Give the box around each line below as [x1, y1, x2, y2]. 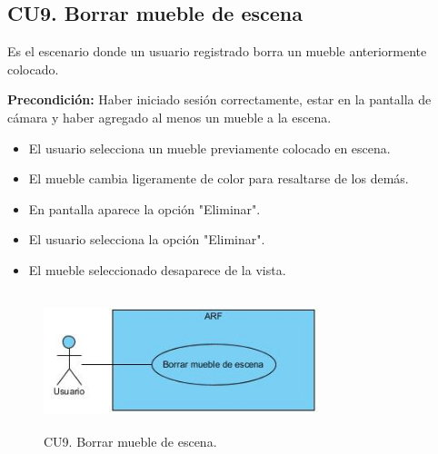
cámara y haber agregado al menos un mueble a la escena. [7, 107, 332, 126]
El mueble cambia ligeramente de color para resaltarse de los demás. [28, 169, 409, 188]
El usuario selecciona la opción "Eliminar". [28, 230, 265, 249]
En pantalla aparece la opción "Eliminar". [28, 199, 261, 218]
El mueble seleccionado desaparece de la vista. [28, 260, 286, 279]
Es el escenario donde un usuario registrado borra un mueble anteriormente [7, 42, 427, 61]
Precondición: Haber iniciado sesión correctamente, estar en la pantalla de [7, 90, 432, 109]
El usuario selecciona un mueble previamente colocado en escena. [28, 138, 391, 157]
